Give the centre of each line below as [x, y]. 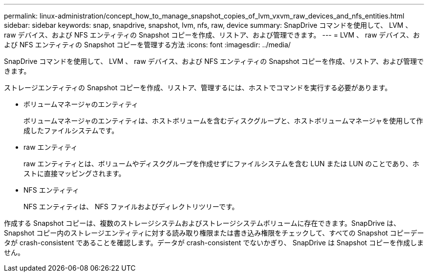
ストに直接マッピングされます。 [75, 173]
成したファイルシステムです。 [71, 130]
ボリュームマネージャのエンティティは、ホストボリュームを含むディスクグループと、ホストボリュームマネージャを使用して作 [223, 121]
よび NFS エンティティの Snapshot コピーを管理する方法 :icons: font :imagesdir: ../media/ [147, 45]
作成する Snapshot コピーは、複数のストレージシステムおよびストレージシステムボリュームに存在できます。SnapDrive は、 [202, 223]
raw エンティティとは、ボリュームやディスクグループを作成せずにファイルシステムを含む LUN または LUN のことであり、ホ [222, 164]
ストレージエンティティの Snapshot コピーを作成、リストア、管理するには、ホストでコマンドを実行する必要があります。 [198, 88]
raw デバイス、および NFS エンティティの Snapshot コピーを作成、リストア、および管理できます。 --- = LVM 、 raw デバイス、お [212, 35]
